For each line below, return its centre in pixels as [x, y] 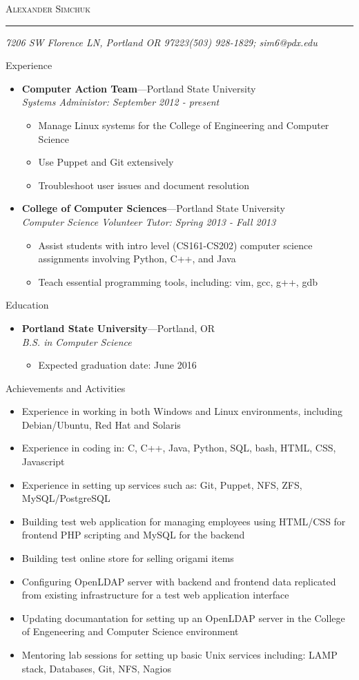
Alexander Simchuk [48, 8]
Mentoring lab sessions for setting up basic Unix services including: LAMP [179, 654]
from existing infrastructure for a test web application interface [155, 595]
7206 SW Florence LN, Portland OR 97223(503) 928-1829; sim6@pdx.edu [162, 42]
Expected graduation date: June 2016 [117, 365]
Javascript [43, 462]
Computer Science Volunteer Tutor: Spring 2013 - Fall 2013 [149, 221]
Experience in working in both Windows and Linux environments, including [182, 411]
